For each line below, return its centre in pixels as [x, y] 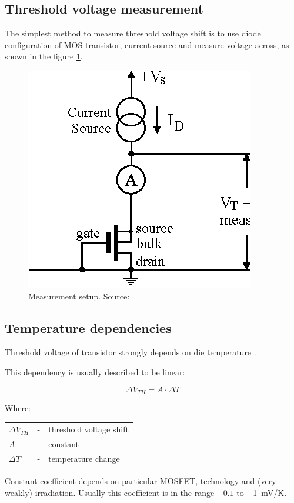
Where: [18, 408]
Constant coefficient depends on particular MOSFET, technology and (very [141, 481]
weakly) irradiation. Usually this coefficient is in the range [110, 492]
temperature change [84, 459]
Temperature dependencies [88, 327]
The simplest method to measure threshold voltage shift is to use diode [133, 33]
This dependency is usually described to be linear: [95, 372]
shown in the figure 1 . [44, 56]
